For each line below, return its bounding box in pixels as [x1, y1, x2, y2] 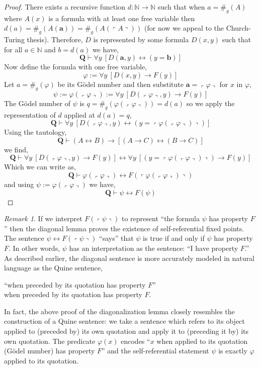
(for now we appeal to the [144, 23, 224, 33]
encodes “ [121, 335, 150, 346]
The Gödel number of [4, 98, 70, 108]
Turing [4, 34, 25, 45]
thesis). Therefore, [27, 34, 83, 45]
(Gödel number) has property [4, 345, 95, 356]
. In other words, [9, 242, 60, 253]
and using [4, 178, 34, 189]
